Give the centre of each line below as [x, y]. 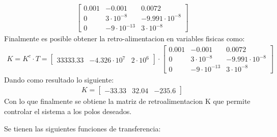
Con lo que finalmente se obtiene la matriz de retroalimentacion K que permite [127, 101]
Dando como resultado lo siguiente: [59, 79]
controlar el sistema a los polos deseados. [68, 111]
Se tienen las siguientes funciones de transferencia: [82, 128]
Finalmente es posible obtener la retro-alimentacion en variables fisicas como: [124, 38]
